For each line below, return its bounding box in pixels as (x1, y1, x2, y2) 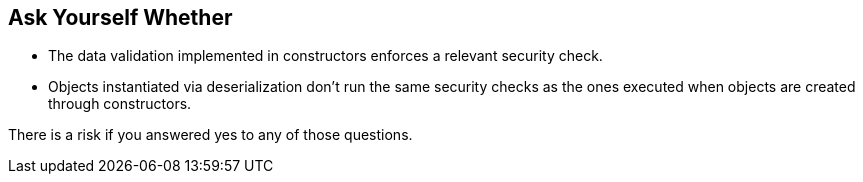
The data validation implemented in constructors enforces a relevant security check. (48, 47, 603, 65)
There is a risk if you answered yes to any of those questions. (8, 126, 413, 144)
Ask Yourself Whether (8, 5, 233, 30)
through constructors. (48, 95, 192, 113)
